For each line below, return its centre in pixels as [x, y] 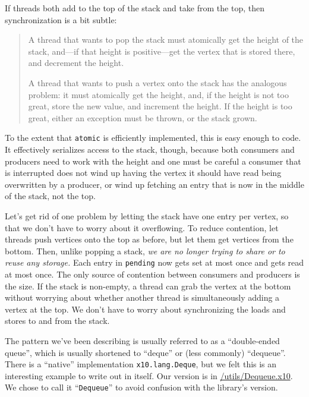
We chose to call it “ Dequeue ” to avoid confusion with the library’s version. [141, 387]
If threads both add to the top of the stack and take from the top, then [135, 8]
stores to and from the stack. [57, 321]
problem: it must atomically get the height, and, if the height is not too [158, 94]
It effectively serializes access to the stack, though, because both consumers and [150, 149]
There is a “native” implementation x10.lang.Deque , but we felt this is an [141, 364]
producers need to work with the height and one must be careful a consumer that [153, 161]
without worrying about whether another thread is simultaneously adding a [142, 297]
